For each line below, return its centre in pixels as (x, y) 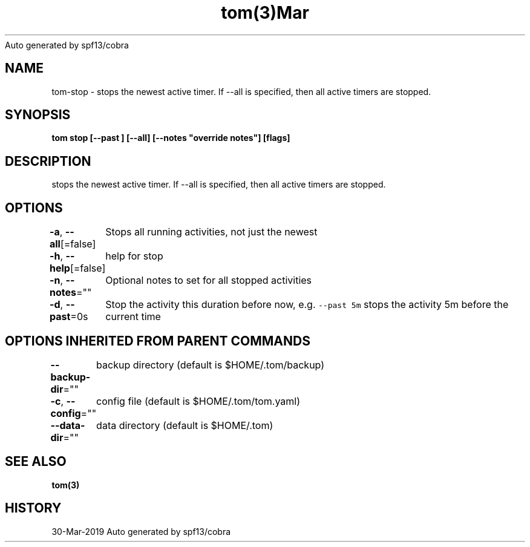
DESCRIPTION (48, 161)
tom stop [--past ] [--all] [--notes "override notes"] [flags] (171, 138)
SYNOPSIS (38, 115)
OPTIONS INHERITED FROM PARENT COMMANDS (158, 341)
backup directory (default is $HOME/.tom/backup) (211, 365)
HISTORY (33, 508)
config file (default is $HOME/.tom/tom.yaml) (198, 401)
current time (133, 317)
